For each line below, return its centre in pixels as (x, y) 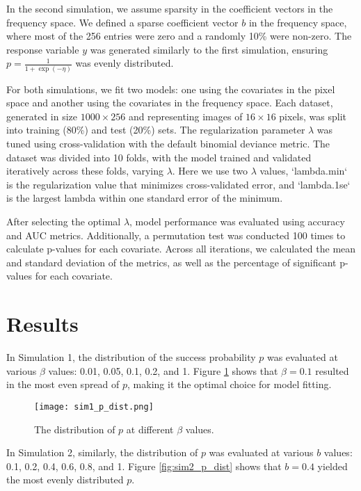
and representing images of (185, 116)
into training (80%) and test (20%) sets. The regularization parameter (156, 130)
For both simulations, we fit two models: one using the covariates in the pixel (171, 89)
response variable (43, 49)
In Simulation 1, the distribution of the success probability (131, 357)
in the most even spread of (63, 384)
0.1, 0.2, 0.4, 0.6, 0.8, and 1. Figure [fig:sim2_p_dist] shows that (144, 466)
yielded (332, 466)
